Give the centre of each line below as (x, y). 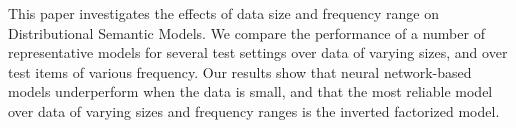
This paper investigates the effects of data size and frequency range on (223, 13)
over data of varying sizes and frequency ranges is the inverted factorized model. (254, 110)
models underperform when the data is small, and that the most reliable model (250, 91)
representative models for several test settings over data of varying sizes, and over (258, 52)
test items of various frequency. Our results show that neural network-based (240, 71)
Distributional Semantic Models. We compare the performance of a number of (246, 32)
